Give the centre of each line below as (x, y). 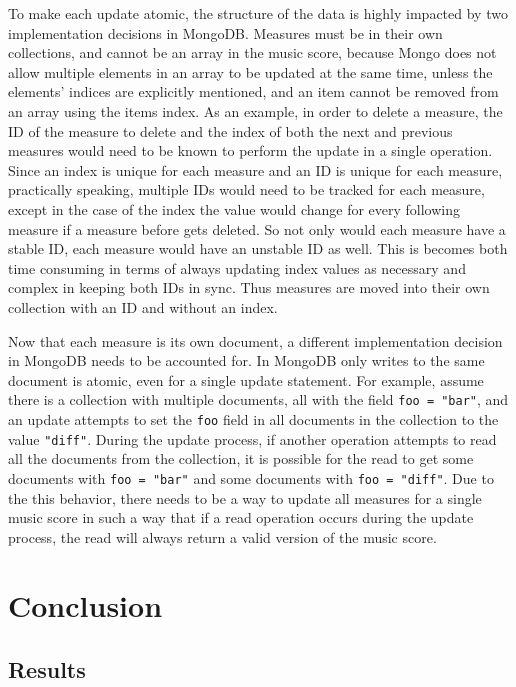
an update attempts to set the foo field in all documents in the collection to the (253, 418)
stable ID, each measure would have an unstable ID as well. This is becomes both (258, 248)
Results (47, 669)
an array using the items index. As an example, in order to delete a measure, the (255, 110)
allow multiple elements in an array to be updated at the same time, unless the (250, 71)
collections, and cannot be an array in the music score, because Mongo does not (252, 52)
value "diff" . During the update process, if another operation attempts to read (252, 438)
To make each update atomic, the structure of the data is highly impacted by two (258, 13)
